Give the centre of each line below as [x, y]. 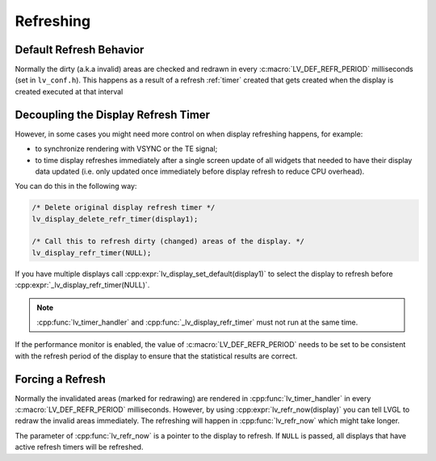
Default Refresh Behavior [80, 50]
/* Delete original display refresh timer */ [124, 207]
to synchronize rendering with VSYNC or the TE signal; [126, 149]
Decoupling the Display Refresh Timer [112, 114]
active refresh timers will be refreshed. [79, 447]
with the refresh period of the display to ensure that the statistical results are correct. [156, 356]
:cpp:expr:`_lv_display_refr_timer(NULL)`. [82, 285]
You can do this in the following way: [76, 186]
